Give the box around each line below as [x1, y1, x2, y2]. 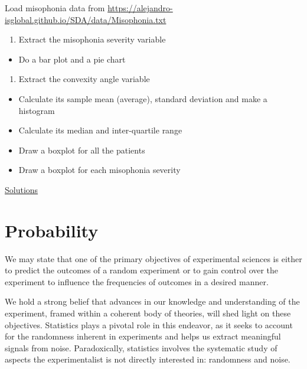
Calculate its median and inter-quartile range [18, 124, 182, 136]
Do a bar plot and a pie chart [18, 53, 126, 65]
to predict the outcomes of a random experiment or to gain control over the [5, 264, 279, 276]
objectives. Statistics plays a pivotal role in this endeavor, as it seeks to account [5, 318, 293, 331]
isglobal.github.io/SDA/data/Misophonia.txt [5, 13, 166, 25]
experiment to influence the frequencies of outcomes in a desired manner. [5, 275, 269, 288]
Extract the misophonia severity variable [18, 33, 166, 45]
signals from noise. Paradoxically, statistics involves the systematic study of [5, 341, 277, 354]
